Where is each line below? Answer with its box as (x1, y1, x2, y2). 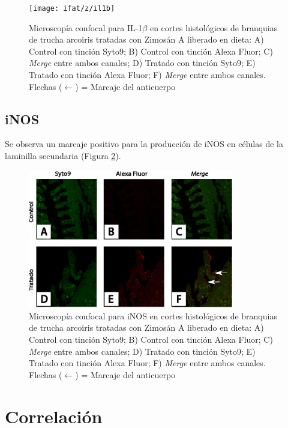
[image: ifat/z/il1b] (29, 4, 115, 13)
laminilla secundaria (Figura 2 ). (5, 149, 121, 162)
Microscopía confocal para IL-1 (29, 21, 143, 34)
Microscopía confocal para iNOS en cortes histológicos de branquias (29, 309, 277, 322)
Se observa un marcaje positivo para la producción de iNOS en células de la (5, 137, 283, 150)
